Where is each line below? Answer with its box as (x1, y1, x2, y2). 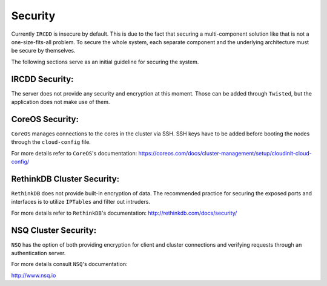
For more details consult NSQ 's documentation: (11, 261, 128, 268)
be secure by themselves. (11, 47, 76, 54)
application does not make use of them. (11, 99, 110, 106)
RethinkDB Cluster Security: (11, 174, 120, 184)
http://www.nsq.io (11, 271, 56, 279)
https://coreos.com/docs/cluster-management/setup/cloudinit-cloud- (138, 149, 312, 157)
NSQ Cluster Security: (11, 225, 97, 235)
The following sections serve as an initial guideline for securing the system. (11, 58, 199, 65)
